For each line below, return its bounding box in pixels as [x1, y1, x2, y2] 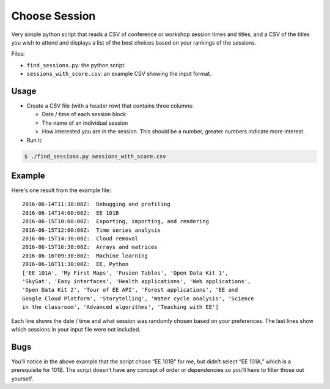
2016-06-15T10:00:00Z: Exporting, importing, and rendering [22, 218, 209, 225]
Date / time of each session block [42, 111, 127, 118]
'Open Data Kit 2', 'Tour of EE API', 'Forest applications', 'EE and [22, 286, 238, 294]
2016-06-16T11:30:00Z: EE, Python [22, 261, 129, 268]
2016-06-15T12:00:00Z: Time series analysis [22, 226, 161, 234]
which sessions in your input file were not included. [11, 325, 141, 333]
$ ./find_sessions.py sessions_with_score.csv [24, 153, 166, 160]
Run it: [26, 136, 43, 144]
